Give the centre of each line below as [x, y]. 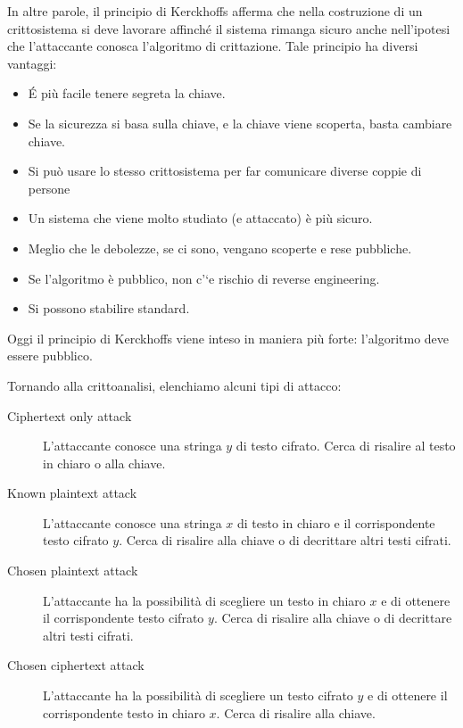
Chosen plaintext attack [73, 571]
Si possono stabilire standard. [109, 308]
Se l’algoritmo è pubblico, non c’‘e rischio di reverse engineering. [204, 278]
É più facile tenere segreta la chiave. [127, 93]
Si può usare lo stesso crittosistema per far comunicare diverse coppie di [225, 171]
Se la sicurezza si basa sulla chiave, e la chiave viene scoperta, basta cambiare [240, 123]
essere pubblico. [50, 356]
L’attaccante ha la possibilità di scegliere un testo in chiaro [204, 600]
